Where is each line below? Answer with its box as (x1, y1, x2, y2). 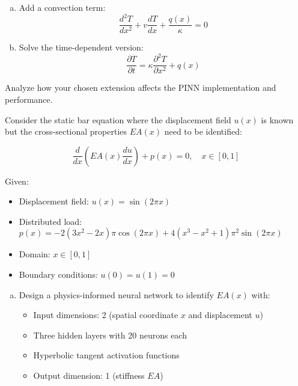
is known (261, 113, 294, 126)
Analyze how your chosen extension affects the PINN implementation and (5, 81, 276, 94)
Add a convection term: (19, 1, 106, 13)
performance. (5, 93, 53, 105)
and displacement (188, 308, 252, 321)
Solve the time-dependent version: (19, 41, 144, 54)
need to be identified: (164, 125, 242, 138)
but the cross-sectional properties (5, 125, 127, 138)
